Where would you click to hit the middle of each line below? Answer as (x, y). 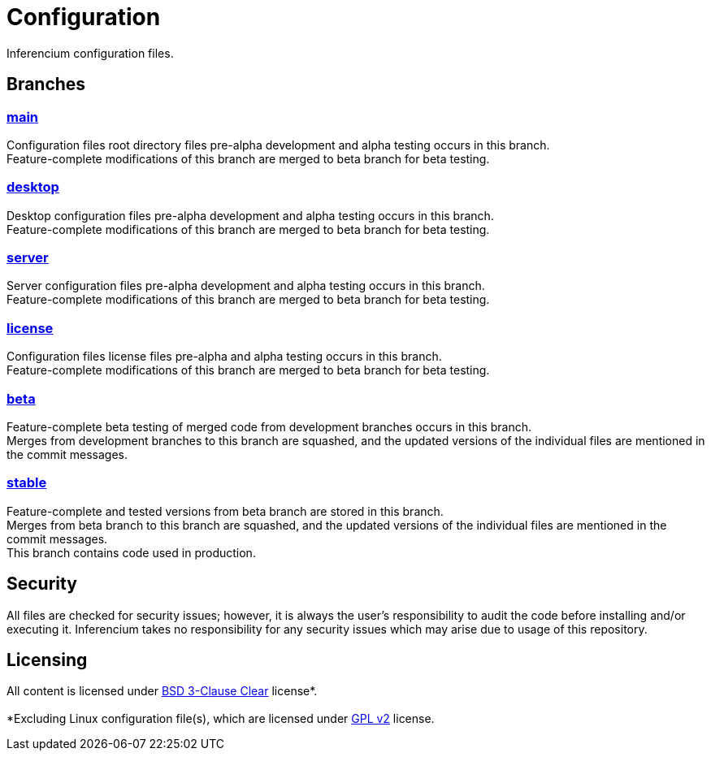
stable (27, 483)
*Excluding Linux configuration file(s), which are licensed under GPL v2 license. (221, 719)
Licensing (47, 660)
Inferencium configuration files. (90, 53)
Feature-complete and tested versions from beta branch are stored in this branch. (225, 511)
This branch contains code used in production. (131, 552)
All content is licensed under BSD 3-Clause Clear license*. (162, 691)
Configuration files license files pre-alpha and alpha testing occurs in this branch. (224, 357)
